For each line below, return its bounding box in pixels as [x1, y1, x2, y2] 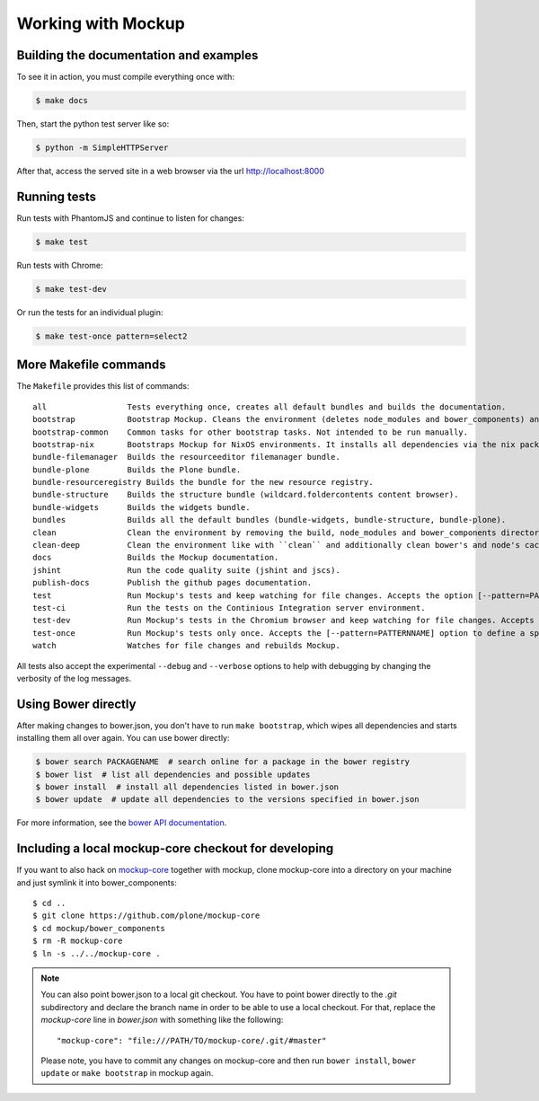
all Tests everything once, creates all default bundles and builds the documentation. [32, 401, 507, 412]
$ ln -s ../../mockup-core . [32, 948, 161, 958]
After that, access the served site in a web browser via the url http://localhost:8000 [16, 166, 325, 176]
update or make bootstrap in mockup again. [40, 1068, 214, 1079]
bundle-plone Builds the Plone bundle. [32, 464, 242, 475]
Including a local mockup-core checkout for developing [16, 841, 334, 857]
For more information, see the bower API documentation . [16, 817, 227, 828]
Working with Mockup [16, 13, 186, 33]
